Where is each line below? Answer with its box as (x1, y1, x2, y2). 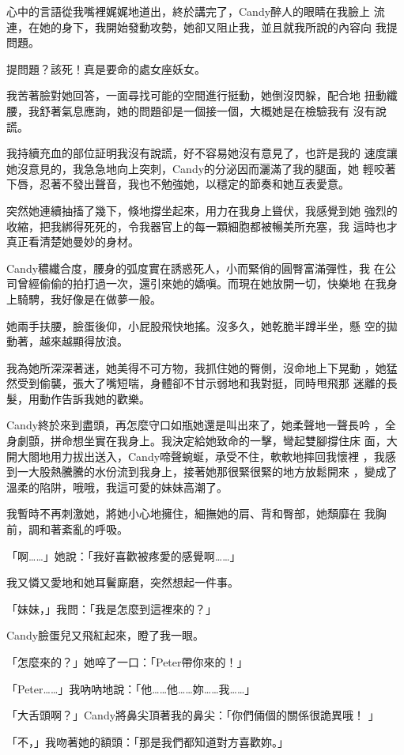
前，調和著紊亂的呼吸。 (6, 521, 128, 538)
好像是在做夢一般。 (61, 290, 161, 307)
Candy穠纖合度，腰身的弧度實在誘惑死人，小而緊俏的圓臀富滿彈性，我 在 (6, 259, 385, 276)
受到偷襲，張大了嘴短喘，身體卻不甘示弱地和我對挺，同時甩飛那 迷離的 (17, 375, 387, 391)
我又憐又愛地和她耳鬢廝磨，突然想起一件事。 (6, 574, 239, 591)
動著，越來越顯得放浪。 (6, 333, 128, 349)
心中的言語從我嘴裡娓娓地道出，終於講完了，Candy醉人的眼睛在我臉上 (6, 3, 371, 19)
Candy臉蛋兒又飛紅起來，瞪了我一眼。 (6, 627, 205, 644)
